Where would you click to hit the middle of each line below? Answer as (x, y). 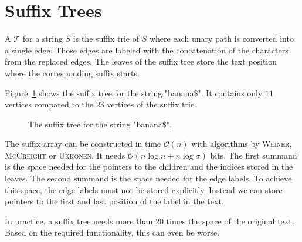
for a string (43, 38)
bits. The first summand (254, 155)
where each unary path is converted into (221, 38)
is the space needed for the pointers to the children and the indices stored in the (149, 167)
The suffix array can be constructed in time (83, 144)
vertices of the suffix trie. (152, 104)
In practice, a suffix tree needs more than (79, 221)
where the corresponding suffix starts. (72, 73)
